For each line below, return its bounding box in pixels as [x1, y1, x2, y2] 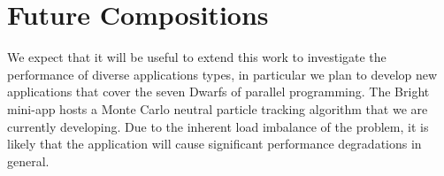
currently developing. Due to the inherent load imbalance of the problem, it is [7, 117, 429, 135]
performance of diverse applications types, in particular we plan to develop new [7, 65, 438, 83]
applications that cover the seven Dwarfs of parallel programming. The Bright [7, 82, 430, 101]
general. [7, 151, 50, 170]
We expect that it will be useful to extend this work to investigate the [7, 48, 387, 66]
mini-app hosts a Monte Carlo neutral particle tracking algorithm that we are [7, 99, 428, 118]
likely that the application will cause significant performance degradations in [7, 134, 422, 153]
